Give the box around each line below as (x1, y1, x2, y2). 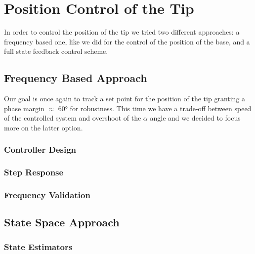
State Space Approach (4, 214, 120, 230)
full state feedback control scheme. (4, 46, 108, 56)
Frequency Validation (4, 189, 90, 201)
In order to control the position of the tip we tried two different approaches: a (4, 27, 240, 37)
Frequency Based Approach (4, 70, 147, 85)
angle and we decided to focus (150, 113, 241, 123)
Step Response (4, 166, 64, 178)
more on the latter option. (4, 122, 83, 132)
